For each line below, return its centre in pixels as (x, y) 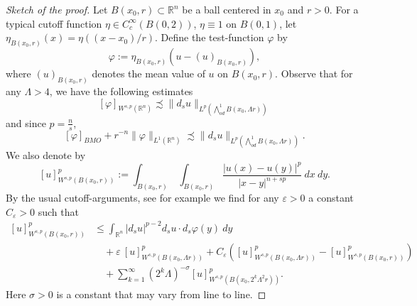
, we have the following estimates (121, 91)
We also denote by (46, 154)
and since (26, 122)
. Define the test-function (210, 37)
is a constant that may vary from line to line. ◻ (161, 294)
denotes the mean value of (148, 73)
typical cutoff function (54, 23)
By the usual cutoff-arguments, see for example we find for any (142, 198)
